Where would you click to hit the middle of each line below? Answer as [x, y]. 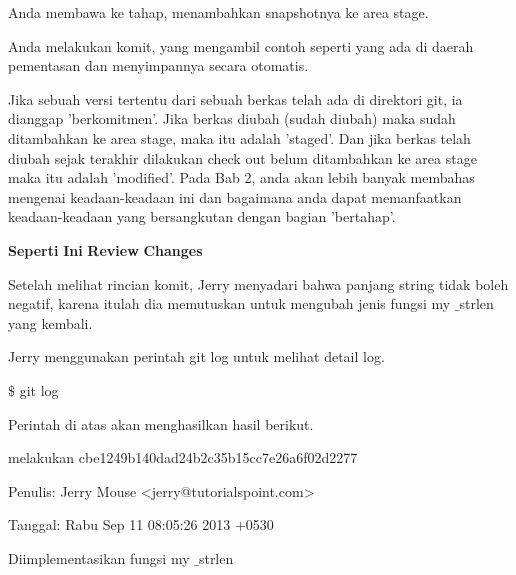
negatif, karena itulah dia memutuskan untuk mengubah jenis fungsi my [229, 303]
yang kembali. [50, 322]
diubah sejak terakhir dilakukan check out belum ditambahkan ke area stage [242, 157]
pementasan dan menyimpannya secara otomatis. [158, 65]
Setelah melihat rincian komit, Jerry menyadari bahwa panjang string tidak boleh [258, 283]
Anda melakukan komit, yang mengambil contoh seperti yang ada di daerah [241, 45]
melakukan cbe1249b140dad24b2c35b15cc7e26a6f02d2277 [183, 457]
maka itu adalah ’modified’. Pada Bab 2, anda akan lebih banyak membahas [241, 177]
